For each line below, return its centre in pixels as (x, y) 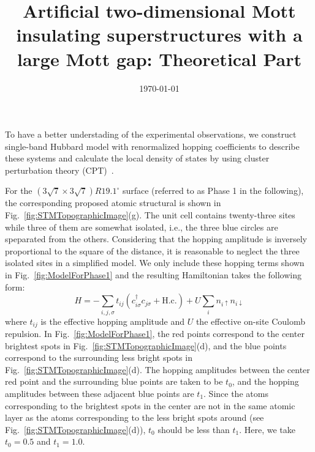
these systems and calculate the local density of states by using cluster (137, 158)
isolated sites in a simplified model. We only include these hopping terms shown (155, 263)
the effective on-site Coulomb (251, 321)
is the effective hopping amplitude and (113, 321)
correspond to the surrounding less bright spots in (99, 358)
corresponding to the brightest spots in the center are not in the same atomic (150, 405)
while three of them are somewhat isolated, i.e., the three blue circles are (142, 227)
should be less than (194, 429)
